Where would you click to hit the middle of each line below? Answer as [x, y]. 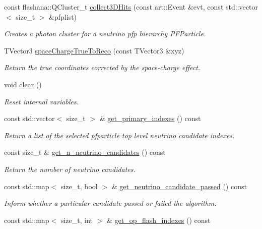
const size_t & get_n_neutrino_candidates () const [85, 152]
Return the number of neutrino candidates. [70, 169]
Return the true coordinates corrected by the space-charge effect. [102, 67]
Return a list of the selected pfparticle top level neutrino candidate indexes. [119, 135]
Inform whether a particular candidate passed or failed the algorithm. [110, 203]
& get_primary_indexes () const [150, 118]
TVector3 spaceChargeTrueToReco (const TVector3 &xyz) [94, 50]
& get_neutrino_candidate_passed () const [179, 186]
